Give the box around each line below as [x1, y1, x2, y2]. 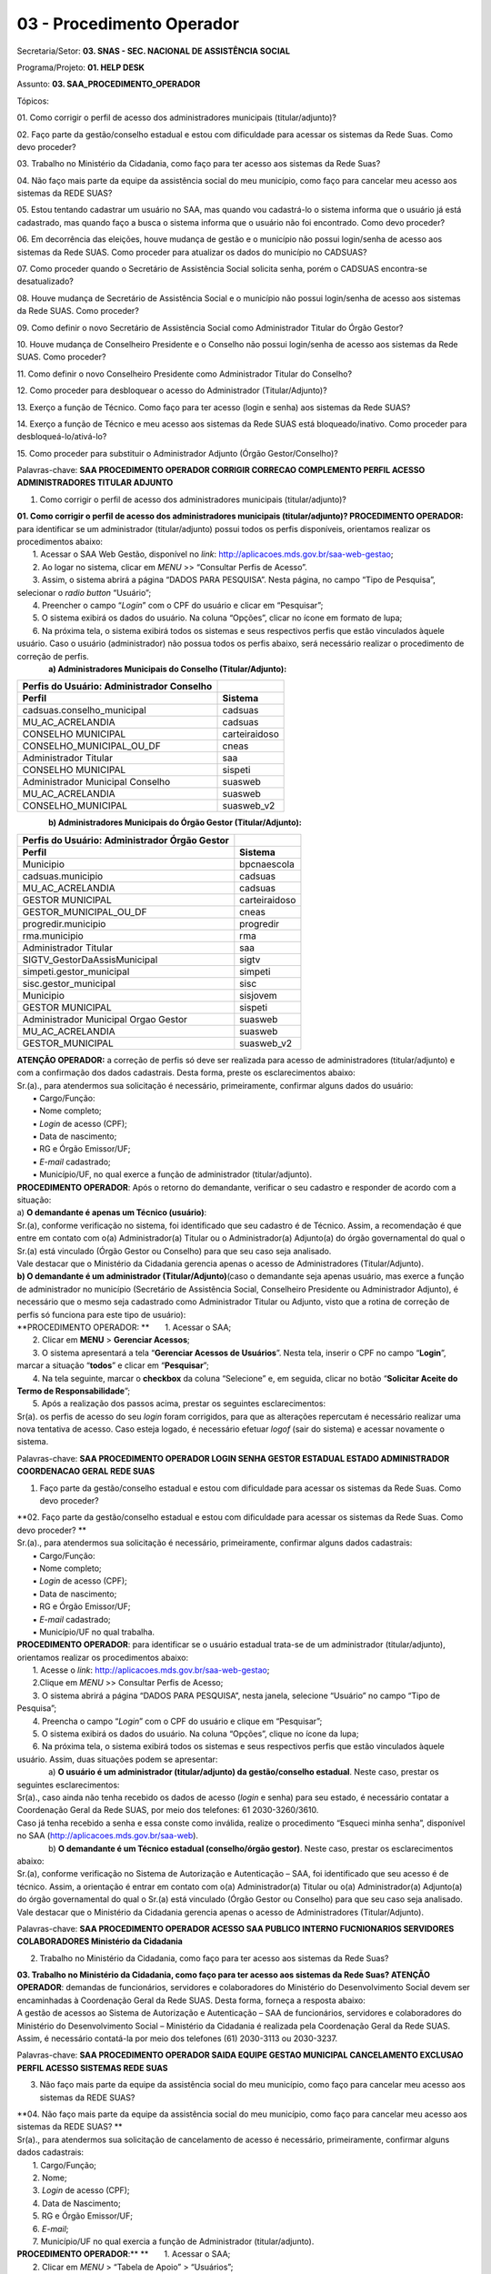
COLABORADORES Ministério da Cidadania [16, 1936, 184, 1947]
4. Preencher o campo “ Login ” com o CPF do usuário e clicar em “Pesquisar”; [32, 600, 324, 610]
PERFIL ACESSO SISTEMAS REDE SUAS [16, 2062, 168, 2073]
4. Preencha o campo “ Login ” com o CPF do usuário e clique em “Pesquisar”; [32, 1716, 323, 1726]
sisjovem [239, 989, 277, 1001]
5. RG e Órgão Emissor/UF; [32, 2210, 134, 2221]
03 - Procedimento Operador [16, 14, 240, 34]
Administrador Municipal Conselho [22, 776, 171, 789]
